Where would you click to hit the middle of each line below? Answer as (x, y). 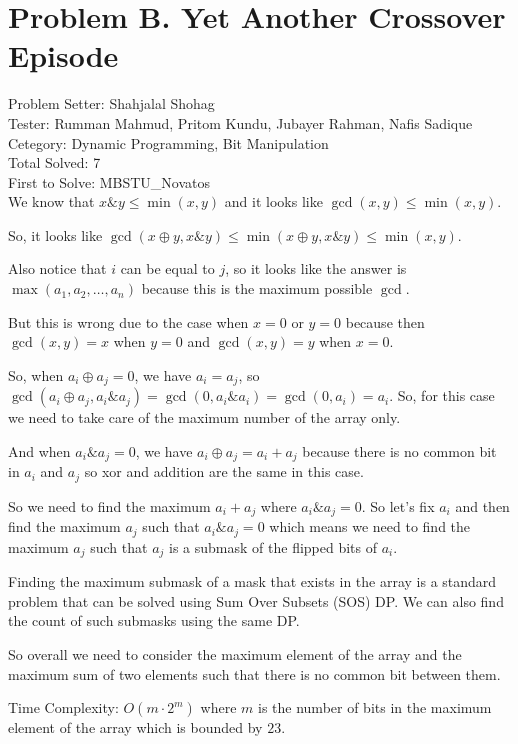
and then (482, 505)
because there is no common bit (399, 450)
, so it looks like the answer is (316, 268)
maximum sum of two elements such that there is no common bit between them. (254, 673)
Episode (63, 55)
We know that (51, 201)
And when (39, 450)
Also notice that (57, 268)
